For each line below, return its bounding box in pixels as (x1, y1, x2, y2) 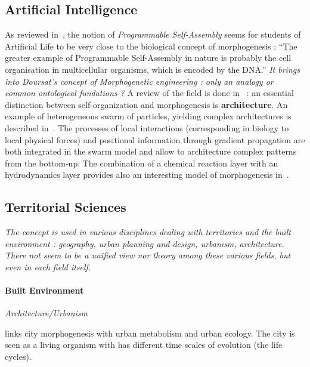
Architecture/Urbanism (5, 307, 88, 319)
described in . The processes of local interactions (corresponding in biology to (5, 121, 289, 134)
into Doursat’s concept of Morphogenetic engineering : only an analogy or (5, 75, 274, 87)
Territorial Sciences (5, 198, 126, 216)
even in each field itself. (5, 260, 91, 273)
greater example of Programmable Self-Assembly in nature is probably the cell (5, 51, 292, 64)
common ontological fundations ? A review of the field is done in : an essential (5, 87, 294, 99)
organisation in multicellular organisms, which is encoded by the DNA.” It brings (5, 63, 300, 75)
